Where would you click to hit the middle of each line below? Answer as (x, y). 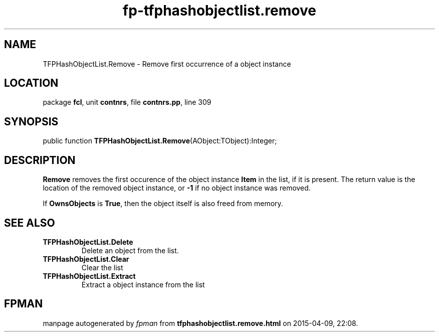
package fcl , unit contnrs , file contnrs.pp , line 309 (127, 102)
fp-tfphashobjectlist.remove (220, 11)
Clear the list (102, 267)
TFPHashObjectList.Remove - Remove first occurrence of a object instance (167, 64)
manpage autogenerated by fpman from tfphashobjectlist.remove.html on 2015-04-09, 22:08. (200, 323)
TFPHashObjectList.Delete (88, 242)
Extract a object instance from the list (143, 284)
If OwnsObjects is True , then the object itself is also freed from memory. (163, 204)
